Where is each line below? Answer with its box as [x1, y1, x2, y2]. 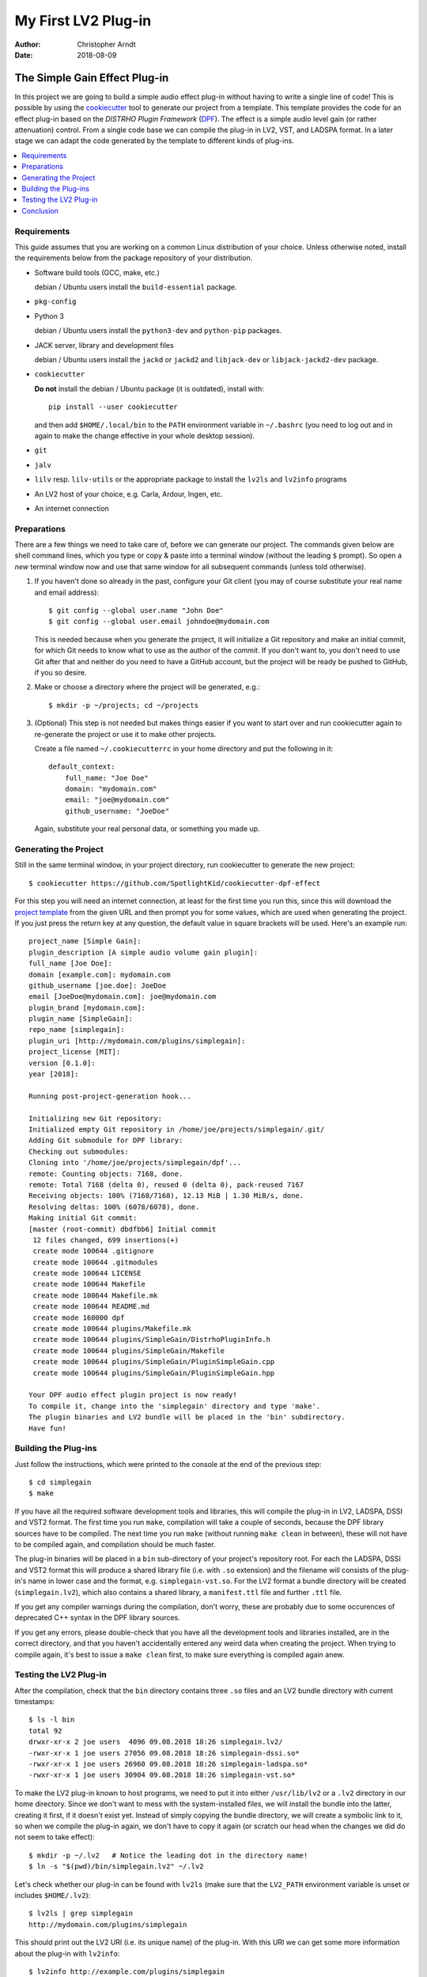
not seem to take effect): [14, 1832, 95, 1842]
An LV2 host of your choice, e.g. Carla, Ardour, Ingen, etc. [34, 489, 223, 498]
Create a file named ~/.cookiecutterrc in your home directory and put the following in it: [34, 743, 334, 753]
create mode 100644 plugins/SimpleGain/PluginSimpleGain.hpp [32, 1368, 275, 1378]
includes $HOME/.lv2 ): [14, 1890, 91, 1900]
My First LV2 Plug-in [14, 12, 152, 29]
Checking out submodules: [28, 1147, 130, 1156]
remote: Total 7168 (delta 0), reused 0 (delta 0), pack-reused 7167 [28, 1180, 304, 1189]
